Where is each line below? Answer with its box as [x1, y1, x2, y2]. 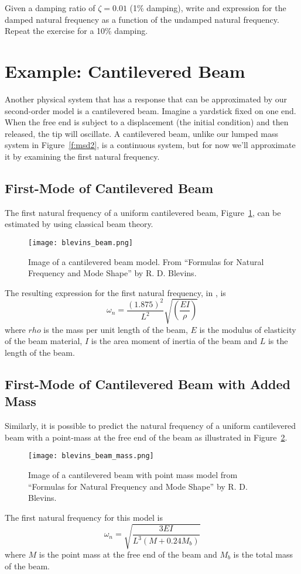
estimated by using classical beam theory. [5, 218, 153, 230]
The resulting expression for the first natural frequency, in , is [5, 286, 226, 298]
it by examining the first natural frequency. [5, 150, 160, 162]
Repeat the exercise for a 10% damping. [5, 25, 148, 37]
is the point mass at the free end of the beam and [39, 548, 217, 560]
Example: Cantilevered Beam [5, 59, 245, 83]
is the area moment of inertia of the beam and [91, 335, 258, 347]
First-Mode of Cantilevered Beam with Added [5, 375, 290, 393]
